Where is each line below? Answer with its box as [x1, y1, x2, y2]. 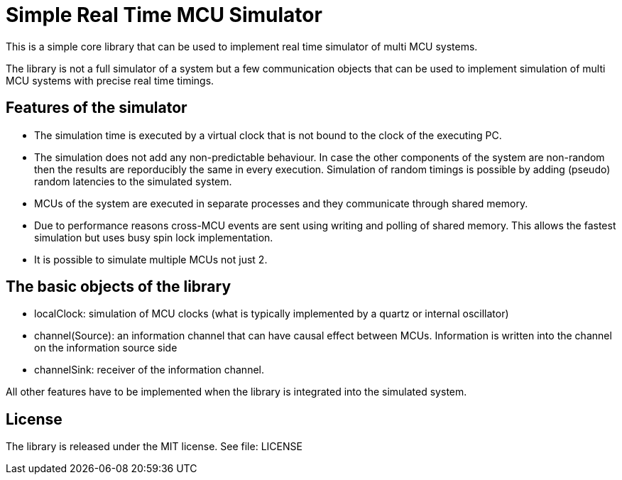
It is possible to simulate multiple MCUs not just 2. [34, 253, 268, 266]
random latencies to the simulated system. [34, 175, 232, 187]
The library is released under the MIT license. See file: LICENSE [6, 440, 302, 453]
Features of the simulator [6, 99, 187, 117]
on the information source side [34, 342, 178, 354]
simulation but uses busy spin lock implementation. [34, 231, 273, 244]
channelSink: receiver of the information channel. [34, 364, 265, 376]
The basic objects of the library [6, 278, 231, 296]
